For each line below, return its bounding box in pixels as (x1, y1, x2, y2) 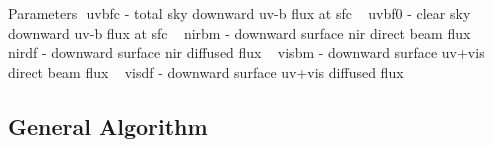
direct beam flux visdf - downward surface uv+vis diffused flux (8, 61, 404, 82)
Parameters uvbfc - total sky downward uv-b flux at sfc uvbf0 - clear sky (8, 3, 471, 23)
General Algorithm (8, 110, 208, 141)
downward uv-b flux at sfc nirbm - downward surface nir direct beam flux (8, 22, 471, 43)
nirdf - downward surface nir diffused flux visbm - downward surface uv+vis (8, 42, 485, 63)
